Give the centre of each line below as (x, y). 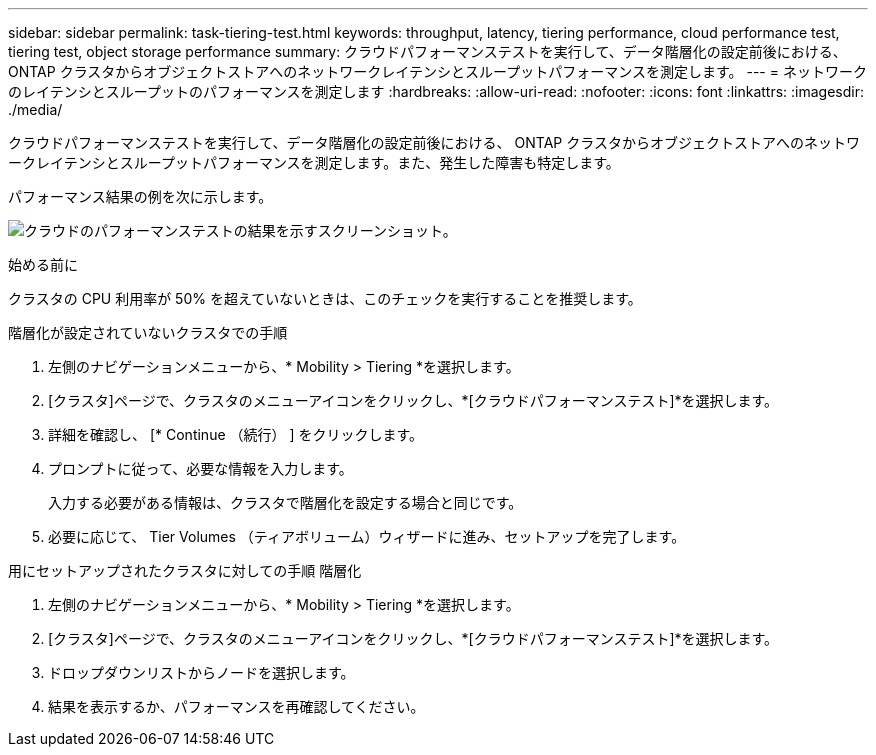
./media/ (35, 109)
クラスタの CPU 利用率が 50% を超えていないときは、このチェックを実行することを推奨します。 (325, 298)
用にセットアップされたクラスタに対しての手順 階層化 (185, 570)
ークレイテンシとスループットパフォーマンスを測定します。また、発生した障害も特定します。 (314, 162)
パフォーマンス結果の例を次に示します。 (140, 196)
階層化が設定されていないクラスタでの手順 (148, 332)
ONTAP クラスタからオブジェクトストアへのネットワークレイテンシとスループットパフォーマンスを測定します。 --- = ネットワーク (437, 71)
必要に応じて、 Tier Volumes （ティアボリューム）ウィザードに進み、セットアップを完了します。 (367, 536)
